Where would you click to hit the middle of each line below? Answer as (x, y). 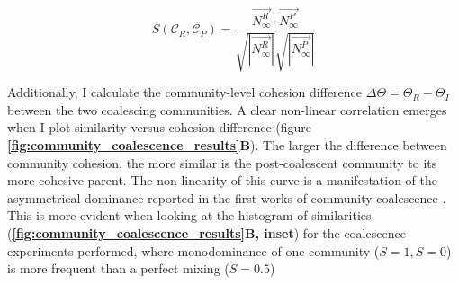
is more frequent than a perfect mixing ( (118, 268)
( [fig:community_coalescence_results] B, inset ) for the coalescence (207, 232)
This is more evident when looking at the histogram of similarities (189, 215)
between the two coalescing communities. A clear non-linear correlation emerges (227, 109)
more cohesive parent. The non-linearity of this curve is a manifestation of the (223, 180)
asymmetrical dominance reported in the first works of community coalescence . (227, 197)
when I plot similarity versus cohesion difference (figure (160, 127)
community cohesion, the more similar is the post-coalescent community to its (222, 162)
